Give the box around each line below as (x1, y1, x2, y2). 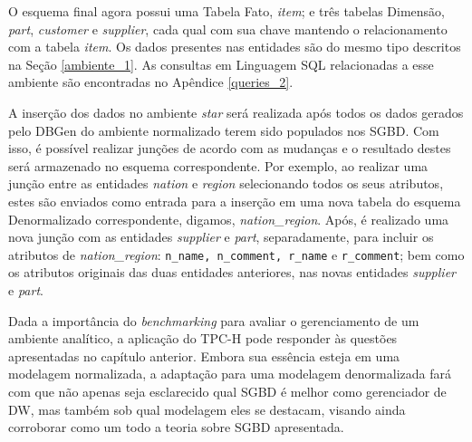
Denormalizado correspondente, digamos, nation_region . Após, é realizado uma (8, 209, 449, 228)
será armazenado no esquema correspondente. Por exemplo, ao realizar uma (8, 156, 429, 175)
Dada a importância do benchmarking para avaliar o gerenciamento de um (8, 311, 419, 330)
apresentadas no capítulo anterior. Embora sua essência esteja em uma (8, 346, 400, 365)
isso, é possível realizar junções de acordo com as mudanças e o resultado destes (8, 139, 451, 158)
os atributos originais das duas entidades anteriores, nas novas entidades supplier (8, 263, 456, 282)
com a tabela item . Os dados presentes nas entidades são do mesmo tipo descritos (8, 37, 461, 56)
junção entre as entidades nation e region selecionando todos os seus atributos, (8, 174, 444, 193)
